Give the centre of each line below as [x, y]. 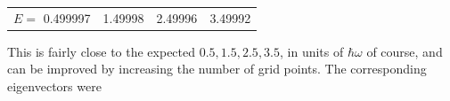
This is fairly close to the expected [102, 51]
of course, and [405, 51]
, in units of [312, 51]
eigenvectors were [54, 86]
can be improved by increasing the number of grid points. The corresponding [217, 69]
